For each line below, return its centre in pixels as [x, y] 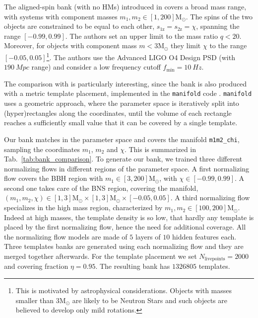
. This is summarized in [160, 149]
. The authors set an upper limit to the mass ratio [142, 36]
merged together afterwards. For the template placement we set [100, 256]
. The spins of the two [219, 16]
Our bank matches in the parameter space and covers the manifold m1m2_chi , [122, 139]
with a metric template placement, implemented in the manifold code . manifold [128, 93]
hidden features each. [204, 236]
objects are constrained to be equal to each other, [79, 26]
